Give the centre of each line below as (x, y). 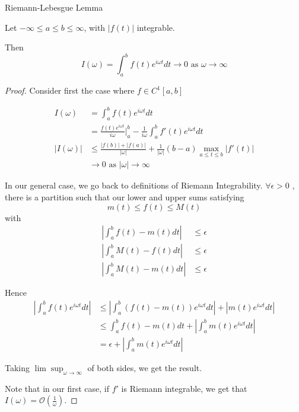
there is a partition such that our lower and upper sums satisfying (125, 197)
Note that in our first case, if (57, 388)
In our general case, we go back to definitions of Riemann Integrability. (134, 185)
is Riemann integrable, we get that (184, 388)
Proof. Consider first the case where (70, 90)
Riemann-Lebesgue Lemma (54, 7)
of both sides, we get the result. (145, 367)
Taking (18, 367)
